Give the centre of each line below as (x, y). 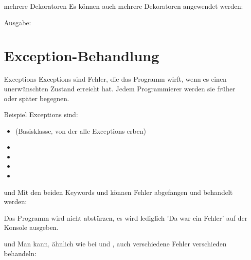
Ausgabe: (18, 22)
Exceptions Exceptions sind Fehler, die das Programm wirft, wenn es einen (115, 79)
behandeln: (20, 253)
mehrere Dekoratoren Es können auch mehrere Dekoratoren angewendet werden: (124, 6)
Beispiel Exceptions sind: (41, 114)
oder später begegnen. (36, 98)
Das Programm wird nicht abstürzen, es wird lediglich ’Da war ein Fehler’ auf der (126, 217)
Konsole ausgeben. (31, 227)
